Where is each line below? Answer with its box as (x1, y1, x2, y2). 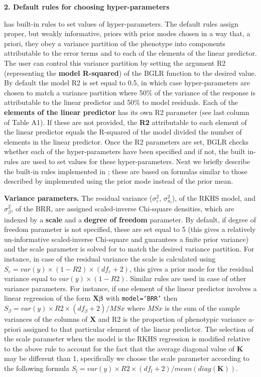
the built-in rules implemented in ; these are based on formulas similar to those (4, 166, 247, 176)
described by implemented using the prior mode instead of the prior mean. (4, 176, 233, 186)
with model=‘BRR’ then (105, 293, 178, 303)
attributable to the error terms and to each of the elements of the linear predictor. (4, 48, 257, 58)
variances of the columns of (4, 314, 88, 324)
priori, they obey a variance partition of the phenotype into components (4, 38, 225, 48)
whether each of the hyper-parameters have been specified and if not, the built (4, 146, 245, 157)
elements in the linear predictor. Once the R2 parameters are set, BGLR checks (4, 136, 249, 147)
